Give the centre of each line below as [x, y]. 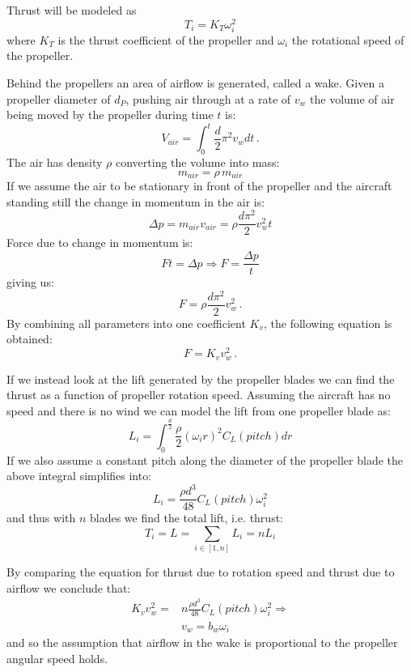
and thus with [41, 518]
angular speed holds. [57, 658]
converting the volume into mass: [197, 162]
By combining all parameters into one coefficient [126, 323]
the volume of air [352, 98]
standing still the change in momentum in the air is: [136, 201]
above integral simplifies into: [79, 476]
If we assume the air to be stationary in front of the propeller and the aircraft [199, 186]
